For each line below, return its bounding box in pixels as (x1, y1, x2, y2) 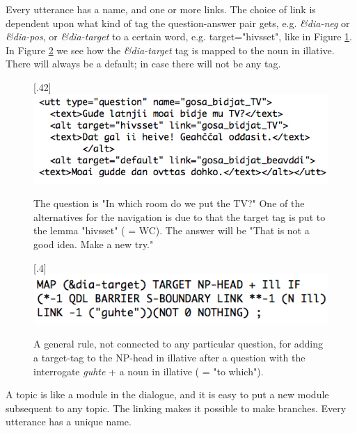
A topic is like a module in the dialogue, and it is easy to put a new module (6, 387, 329, 402)
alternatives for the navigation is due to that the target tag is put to (33, 209, 326, 224)
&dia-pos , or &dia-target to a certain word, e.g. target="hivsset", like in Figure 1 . (6, 29, 353, 44)
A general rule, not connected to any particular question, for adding (33, 336, 324, 351)
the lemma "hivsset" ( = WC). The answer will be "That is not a (33, 223, 310, 238)
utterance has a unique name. (6, 414, 132, 429)
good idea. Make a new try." (33, 237, 154, 252)
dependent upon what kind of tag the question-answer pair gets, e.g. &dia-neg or (6, 15, 350, 30)
